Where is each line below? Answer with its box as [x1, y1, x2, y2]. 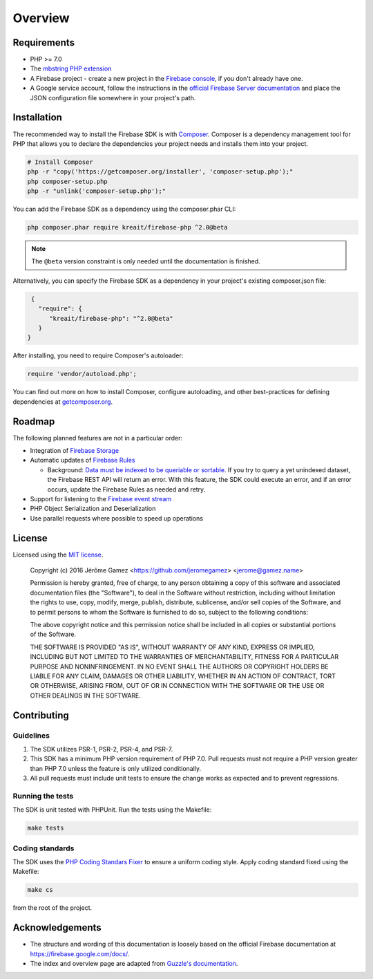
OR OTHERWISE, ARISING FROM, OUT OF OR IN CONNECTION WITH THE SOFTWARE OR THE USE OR [30, 682, 325, 690]
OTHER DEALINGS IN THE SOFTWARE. [30, 691, 142, 700]
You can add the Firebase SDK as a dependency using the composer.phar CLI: [12, 205, 236, 214]
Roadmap [12, 416, 55, 427]
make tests [27, 824, 64, 832]
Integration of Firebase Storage [30, 447, 119, 454]
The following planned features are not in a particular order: [12, 433, 183, 442]
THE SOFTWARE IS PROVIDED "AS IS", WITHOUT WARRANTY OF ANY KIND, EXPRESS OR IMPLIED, [30, 643, 316, 651]
